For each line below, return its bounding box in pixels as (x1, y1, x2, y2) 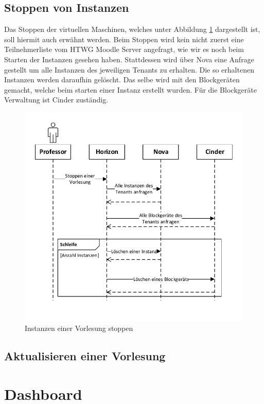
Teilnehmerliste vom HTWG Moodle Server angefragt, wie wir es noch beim (4, 44, 244, 55)
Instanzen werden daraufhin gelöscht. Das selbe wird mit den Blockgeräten (4, 74, 240, 85)
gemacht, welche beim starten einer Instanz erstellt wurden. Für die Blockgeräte (4, 84, 257, 95)
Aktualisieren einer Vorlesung (4, 348, 166, 364)
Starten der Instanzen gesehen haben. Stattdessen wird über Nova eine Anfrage (4, 54, 254, 64)
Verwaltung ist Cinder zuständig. (4, 94, 109, 105)
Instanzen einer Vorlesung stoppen (25, 323, 133, 333)
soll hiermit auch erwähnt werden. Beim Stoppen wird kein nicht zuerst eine (4, 33, 244, 44)
